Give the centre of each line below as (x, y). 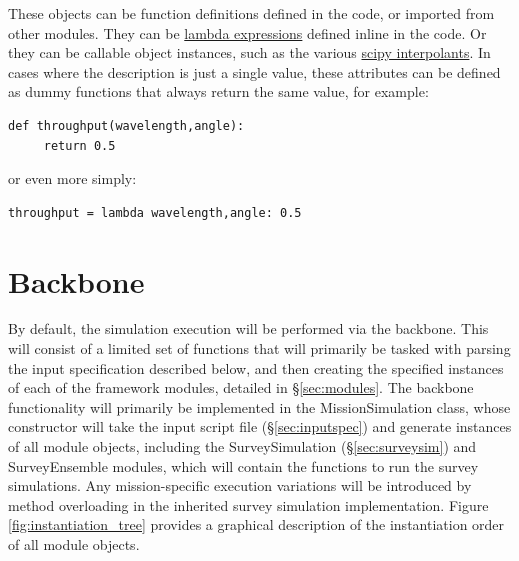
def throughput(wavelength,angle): (126, 125)
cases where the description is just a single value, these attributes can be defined (254, 71)
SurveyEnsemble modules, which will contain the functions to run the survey (243, 465)
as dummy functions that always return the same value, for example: (218, 91)
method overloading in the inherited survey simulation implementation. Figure (248, 504)
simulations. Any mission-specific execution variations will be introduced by (240, 485)
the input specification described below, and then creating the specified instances (256, 367)
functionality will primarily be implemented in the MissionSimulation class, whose (259, 406)
